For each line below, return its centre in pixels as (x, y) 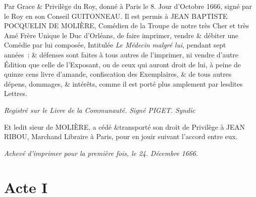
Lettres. (16, 93)
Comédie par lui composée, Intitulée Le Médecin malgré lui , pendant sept (115, 45)
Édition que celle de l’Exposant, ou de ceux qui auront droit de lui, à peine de (123, 64)
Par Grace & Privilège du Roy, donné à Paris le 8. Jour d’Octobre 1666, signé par (128, 6)
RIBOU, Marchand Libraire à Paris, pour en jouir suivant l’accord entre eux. (121, 136)
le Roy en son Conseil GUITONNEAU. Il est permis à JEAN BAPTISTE (116, 16)
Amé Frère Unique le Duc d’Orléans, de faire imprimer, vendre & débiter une (121, 35)
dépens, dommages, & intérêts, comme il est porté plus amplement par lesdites (124, 83)
